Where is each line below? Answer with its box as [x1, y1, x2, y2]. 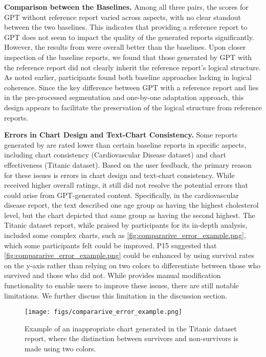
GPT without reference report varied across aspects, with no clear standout [4, 11, 241, 22]
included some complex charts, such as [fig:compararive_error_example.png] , [4, 230, 246, 241]
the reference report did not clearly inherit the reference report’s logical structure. [4, 62, 261, 72]
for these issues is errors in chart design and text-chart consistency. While [4, 169, 235, 180]
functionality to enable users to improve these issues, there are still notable [4, 280, 239, 291]
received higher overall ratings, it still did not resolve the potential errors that [4, 180, 249, 190]
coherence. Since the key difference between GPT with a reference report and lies [4, 82, 259, 92]
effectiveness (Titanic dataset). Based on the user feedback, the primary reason [4, 159, 252, 170]
